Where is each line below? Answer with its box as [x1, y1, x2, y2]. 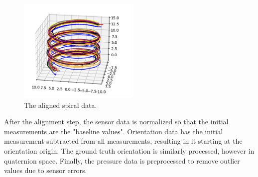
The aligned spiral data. [24, 99, 97, 110]
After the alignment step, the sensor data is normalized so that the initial [4, 116, 229, 127]
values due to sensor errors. [4, 165, 87, 176]
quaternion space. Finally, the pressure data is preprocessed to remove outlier [4, 155, 240, 166]
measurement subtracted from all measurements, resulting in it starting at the [4, 136, 243, 146]
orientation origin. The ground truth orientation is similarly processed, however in [4, 145, 255, 156]
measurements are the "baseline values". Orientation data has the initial [4, 126, 223, 136]
